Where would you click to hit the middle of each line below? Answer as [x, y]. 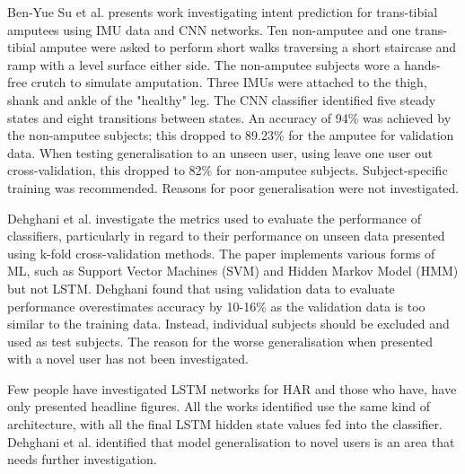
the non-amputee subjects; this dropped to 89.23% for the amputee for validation [231, 135]
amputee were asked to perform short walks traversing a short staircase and [248, 47]
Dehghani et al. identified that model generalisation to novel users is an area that [231, 441]
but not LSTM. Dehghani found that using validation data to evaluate [201, 288]
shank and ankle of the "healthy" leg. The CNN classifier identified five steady [222, 99]
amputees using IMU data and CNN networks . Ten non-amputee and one [209, 29]
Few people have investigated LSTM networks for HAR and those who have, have [232, 388]
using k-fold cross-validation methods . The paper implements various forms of [221, 253]
